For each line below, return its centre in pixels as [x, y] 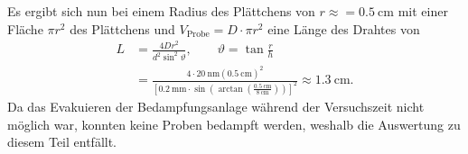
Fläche [25, 28]
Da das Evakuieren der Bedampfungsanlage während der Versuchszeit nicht [216, 106]
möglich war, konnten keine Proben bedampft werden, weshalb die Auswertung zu [234, 124]
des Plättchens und [122, 28]
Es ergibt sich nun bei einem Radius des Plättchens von [161, 11]
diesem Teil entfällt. [62, 142]
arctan [230, 89]
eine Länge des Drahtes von [344, 28]
